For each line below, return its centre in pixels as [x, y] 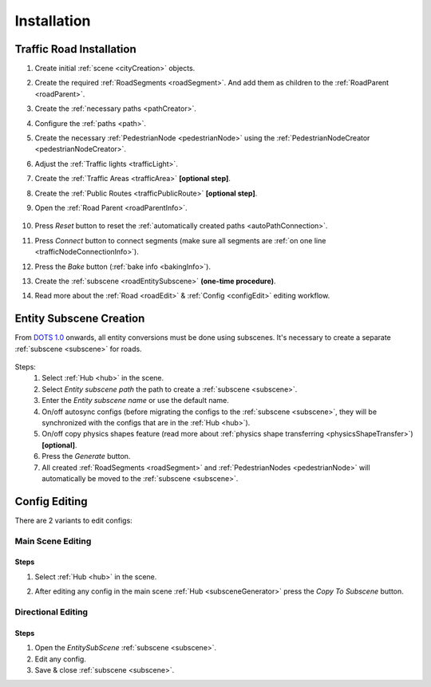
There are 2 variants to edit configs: [74, 520]
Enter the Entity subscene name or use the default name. [135, 401]
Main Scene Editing [53, 541]
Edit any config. [61, 659]
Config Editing [51, 501]
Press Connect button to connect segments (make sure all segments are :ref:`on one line [180, 240]
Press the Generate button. [86, 456]
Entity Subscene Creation [80, 319]
